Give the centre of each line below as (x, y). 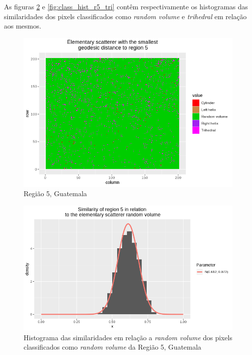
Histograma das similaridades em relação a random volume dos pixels (128, 337)
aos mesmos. (23, 26)
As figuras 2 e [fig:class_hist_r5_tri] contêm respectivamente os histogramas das (126, 6)
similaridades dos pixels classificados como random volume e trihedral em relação (126, 16)
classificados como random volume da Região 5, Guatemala (112, 347)
